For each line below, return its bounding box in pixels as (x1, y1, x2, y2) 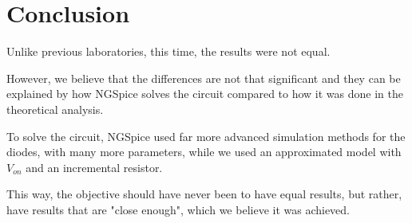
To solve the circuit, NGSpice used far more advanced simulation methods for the (6, 127, 406, 144)
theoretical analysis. (6, 100, 104, 117)
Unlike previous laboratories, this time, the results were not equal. (6, 43, 331, 60)
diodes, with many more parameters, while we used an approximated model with (6, 143, 402, 160)
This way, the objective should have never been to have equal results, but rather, (6, 186, 402, 202)
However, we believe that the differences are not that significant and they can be (6, 69, 401, 86)
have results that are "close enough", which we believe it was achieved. (6, 201, 351, 217)
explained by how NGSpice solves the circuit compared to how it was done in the (6, 85, 403, 102)
